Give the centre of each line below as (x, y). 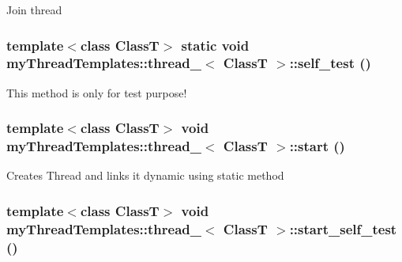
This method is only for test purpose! (97, 92)
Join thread (34, 9)
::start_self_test (343, 228)
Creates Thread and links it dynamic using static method (145, 175)
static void (215, 45)
